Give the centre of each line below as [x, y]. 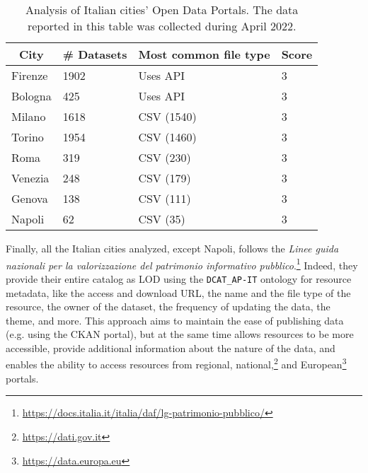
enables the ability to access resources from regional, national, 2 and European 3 [176, 363]
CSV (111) [165, 198]
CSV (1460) [167, 137]
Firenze [30, 75]
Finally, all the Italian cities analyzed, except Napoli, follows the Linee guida [172, 248]
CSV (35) [162, 219]
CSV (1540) [167, 116]
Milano [29, 116]
